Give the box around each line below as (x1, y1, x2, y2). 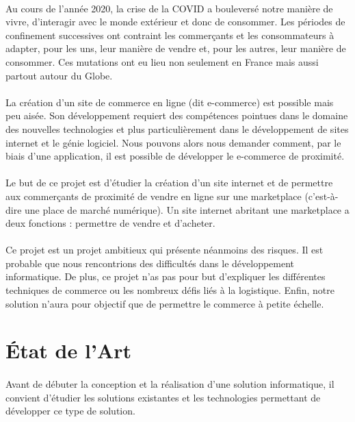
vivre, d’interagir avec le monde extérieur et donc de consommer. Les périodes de (5, 14, 345, 29)
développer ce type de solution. (5, 404, 135, 418)
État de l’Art (5, 336, 131, 364)
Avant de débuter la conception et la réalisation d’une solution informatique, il (5, 377, 334, 391)
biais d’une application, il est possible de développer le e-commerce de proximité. (5, 149, 345, 163)
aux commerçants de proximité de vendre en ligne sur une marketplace (5, 188, 302, 203)
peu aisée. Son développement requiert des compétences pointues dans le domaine (5, 108, 348, 123)
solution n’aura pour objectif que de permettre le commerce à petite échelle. (5, 296, 324, 310)
